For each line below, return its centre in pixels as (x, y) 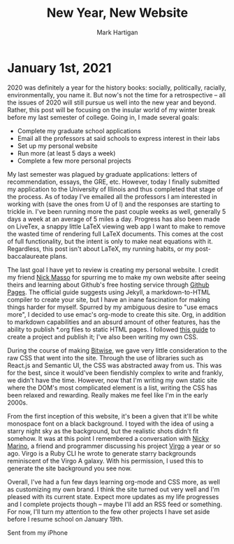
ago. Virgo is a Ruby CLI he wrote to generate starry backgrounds (102, 453)
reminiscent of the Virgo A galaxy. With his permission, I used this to (105, 461)
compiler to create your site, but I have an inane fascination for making (109, 299)
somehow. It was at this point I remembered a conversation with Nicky (108, 438)
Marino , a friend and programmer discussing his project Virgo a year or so (114, 446)
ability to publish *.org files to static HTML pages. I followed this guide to (111, 329)
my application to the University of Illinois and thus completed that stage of (115, 189)
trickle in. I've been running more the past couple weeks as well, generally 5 (117, 211)
